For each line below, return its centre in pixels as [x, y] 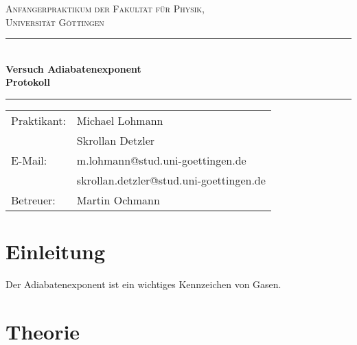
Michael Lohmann [120, 120]
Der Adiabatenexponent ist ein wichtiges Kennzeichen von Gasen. [143, 284]
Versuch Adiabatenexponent [73, 68]
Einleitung [56, 251]
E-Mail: [29, 160]
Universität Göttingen [55, 22]
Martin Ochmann [118, 200]
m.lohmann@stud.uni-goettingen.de [161, 160]
